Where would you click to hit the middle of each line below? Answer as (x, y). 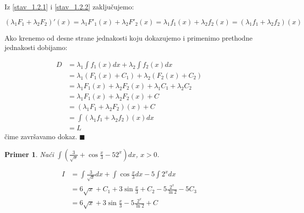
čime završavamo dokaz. (41, 136)
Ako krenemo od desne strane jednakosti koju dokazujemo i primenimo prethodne (128, 37)
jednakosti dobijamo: (36, 47)
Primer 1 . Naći (29, 154)
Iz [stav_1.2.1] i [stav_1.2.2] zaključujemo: (69, 6)
